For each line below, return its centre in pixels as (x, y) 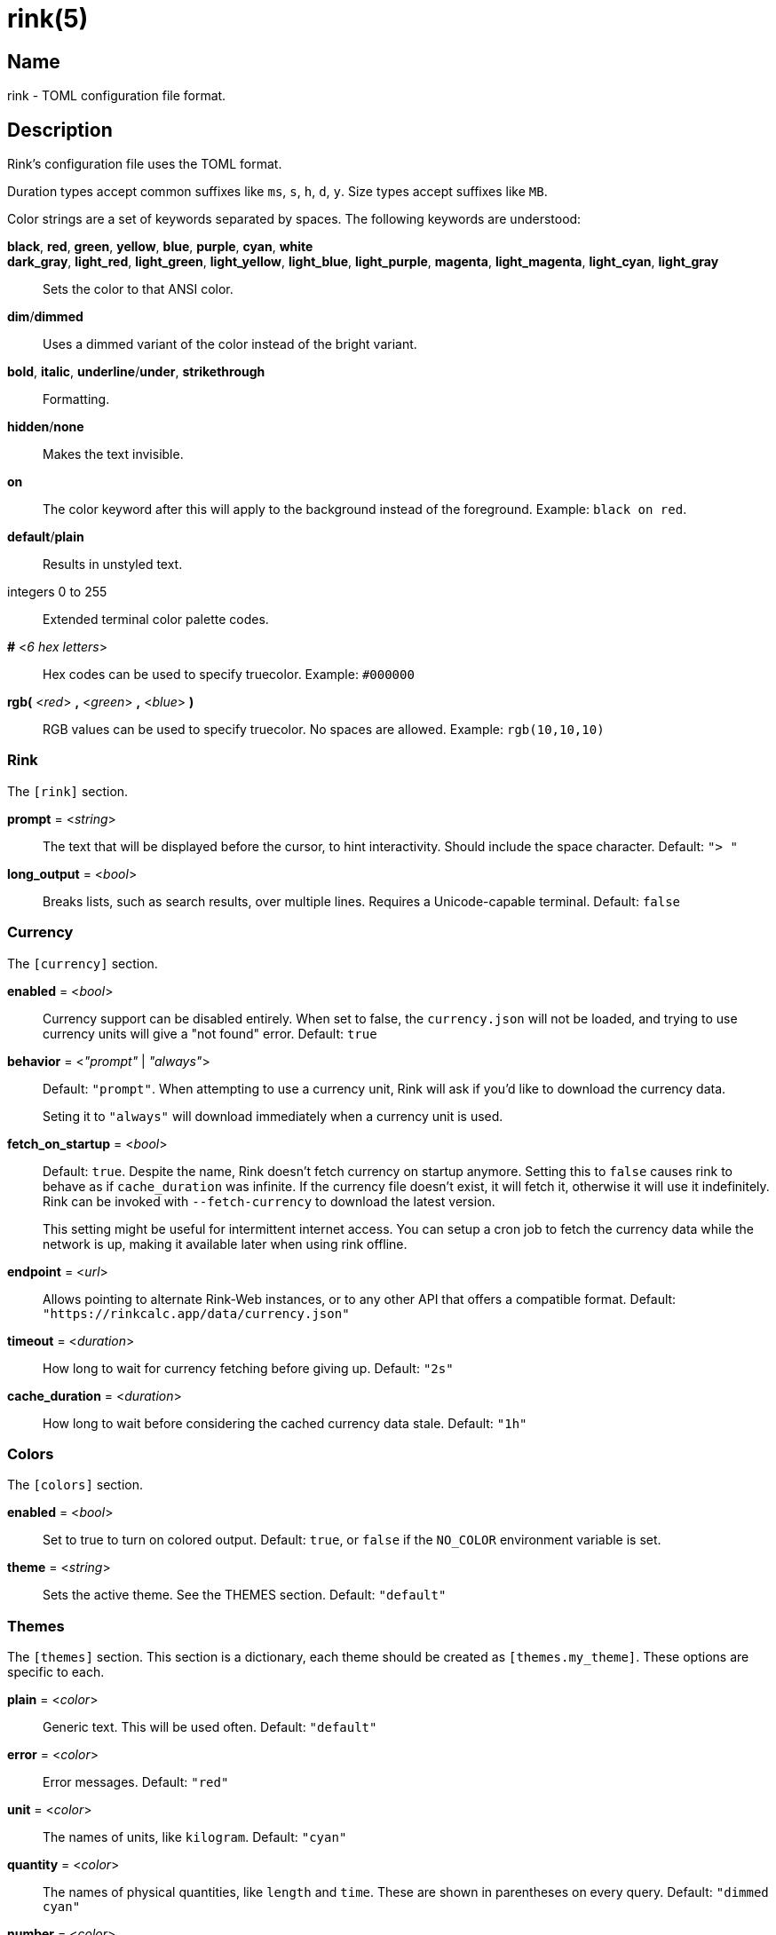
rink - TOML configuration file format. (117, 96)
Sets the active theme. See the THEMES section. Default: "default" (245, 1595)
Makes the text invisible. (113, 454)
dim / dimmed (45, 317)
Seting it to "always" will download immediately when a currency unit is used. (273, 1116)
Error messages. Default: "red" (136, 1782)
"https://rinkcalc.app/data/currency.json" (196, 1313)
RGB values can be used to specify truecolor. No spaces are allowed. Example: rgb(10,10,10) (324, 730)
